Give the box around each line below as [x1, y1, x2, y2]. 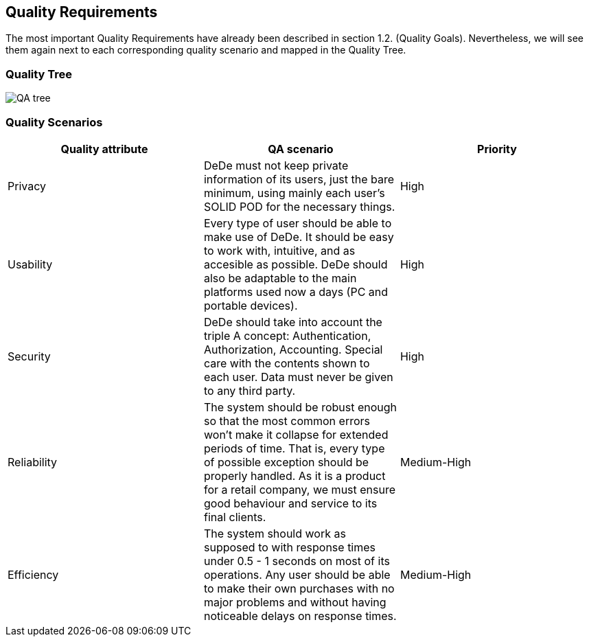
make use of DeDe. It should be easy [203, 229, 394, 244]
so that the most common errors [203, 413, 370, 428]
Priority [477, 141, 517, 156]
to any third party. [203, 383, 296, 398]
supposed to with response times [203, 540, 376, 554]
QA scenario [268, 141, 334, 156]
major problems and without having [203, 595, 386, 609]
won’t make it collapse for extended [203, 427, 389, 442]
